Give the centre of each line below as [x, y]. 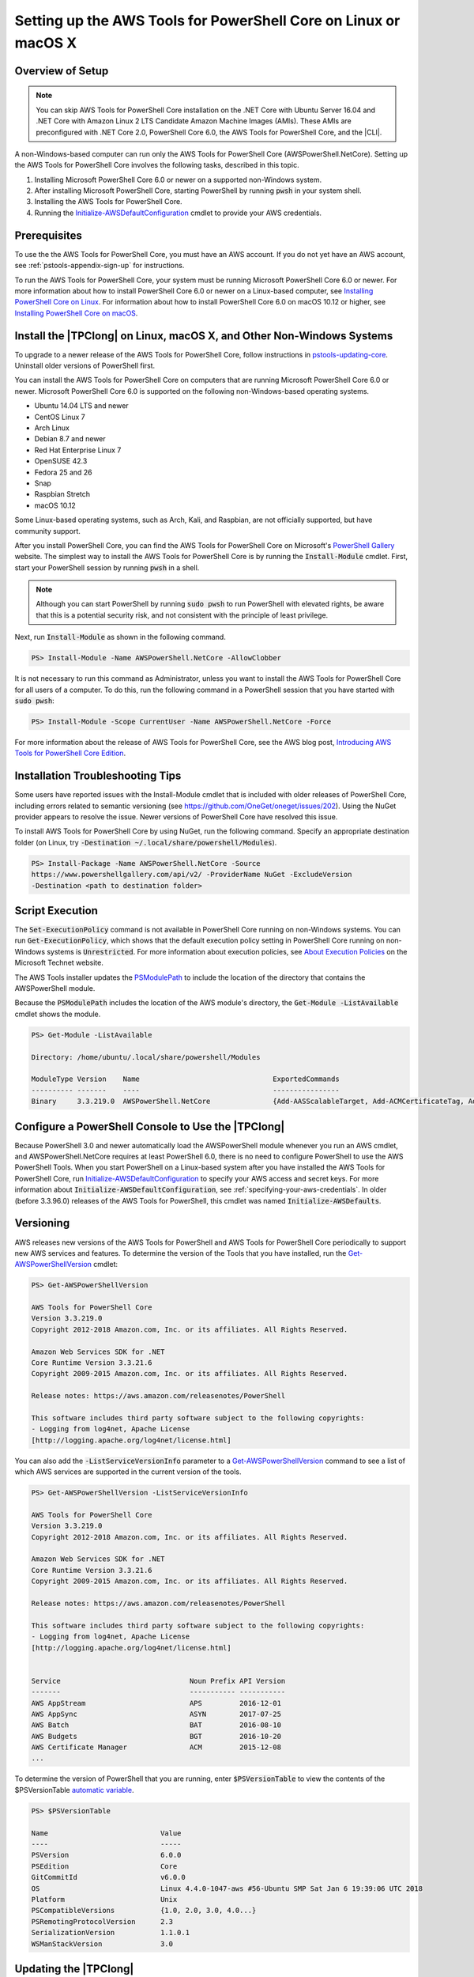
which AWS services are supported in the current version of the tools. [128, 1472]
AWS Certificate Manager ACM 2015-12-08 [156, 1747]
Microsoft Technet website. [59, 963]
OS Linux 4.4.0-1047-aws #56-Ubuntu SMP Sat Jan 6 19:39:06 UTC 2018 [227, 1888]
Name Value [106, 1833]
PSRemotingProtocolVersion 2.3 [102, 1921]
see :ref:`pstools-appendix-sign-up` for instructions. [100, 266]
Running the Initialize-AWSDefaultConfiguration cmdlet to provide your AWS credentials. [178, 213]
